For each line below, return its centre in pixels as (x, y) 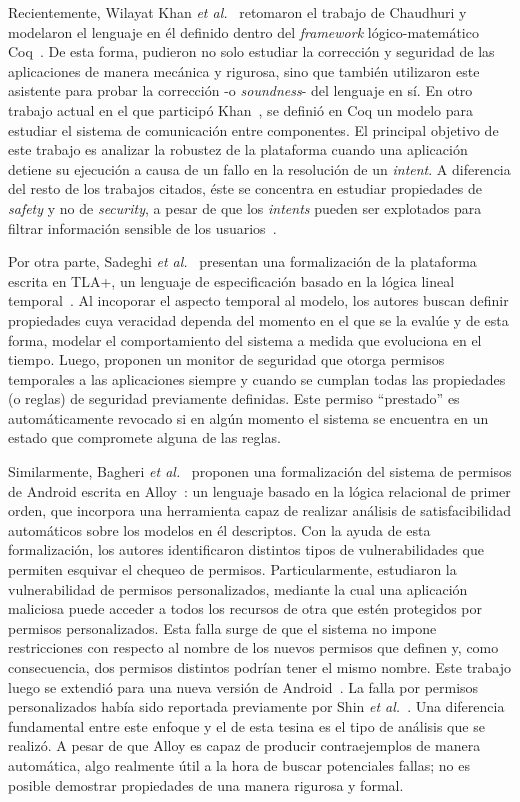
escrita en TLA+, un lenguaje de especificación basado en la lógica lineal (231, 280)
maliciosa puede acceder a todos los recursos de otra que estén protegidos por (245, 608)
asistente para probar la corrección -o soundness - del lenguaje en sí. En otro (240, 90)
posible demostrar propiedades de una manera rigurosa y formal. (206, 784)
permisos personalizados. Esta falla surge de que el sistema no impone (222, 627)
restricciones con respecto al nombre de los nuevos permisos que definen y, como (253, 647)
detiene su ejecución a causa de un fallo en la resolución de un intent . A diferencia (259, 168)
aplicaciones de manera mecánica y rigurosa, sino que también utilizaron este (244, 70)
